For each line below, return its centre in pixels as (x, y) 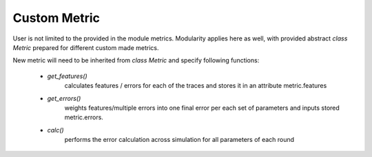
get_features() (67, 76)
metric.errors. (84, 117)
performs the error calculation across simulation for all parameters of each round (179, 140)
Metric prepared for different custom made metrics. (86, 47)
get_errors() (64, 98)
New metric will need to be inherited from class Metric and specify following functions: (136, 60)
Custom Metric (56, 18)
